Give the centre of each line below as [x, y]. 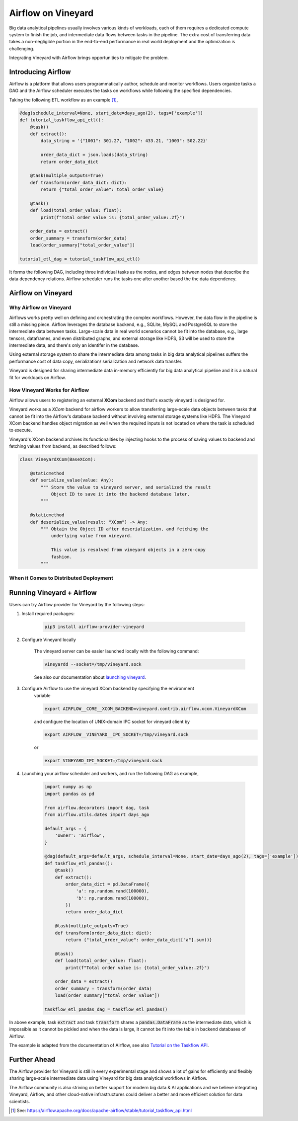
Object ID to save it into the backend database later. [120, 494]
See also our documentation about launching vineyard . [90, 677]
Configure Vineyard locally [49, 640]
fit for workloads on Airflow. [38, 377]
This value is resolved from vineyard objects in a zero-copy [128, 550]
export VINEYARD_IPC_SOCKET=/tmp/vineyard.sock [103, 761]
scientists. [20, 1101]
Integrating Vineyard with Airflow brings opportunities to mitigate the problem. [89, 58]
